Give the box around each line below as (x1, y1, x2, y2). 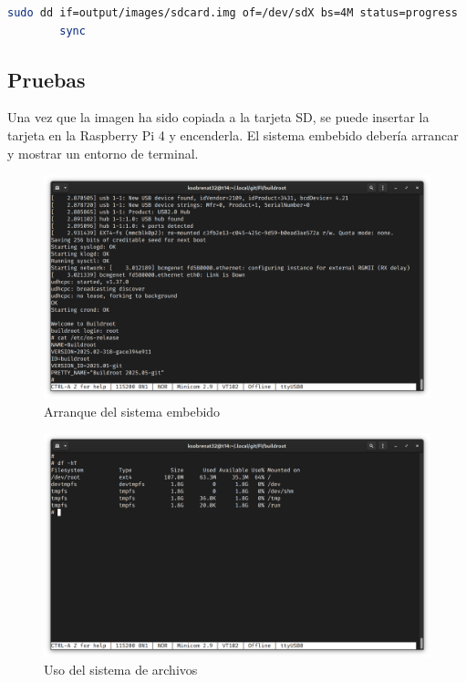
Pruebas (7, 65, 86, 93)
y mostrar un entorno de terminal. (7, 143, 199, 162)
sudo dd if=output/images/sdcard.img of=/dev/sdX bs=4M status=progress (7, 6, 458, 19)
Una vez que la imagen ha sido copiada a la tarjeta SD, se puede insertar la (7, 108, 430, 127)
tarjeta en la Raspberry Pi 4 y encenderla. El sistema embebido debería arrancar (7, 125, 459, 144)
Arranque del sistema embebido (44, 401, 221, 420)
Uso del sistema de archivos (44, 660, 198, 679)
